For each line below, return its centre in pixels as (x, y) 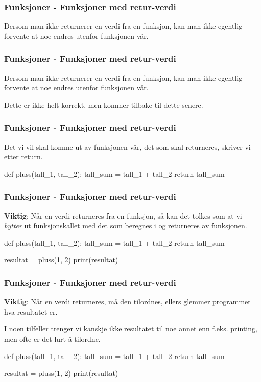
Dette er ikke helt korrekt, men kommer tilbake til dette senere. (104, 104)
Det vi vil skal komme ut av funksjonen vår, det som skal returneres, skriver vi (127, 146)
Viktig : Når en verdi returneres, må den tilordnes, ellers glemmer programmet (127, 302)
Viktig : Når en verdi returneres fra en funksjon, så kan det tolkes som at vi (123, 215)
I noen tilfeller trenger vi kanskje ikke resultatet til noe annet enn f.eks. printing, (131, 329)
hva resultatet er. (31, 311)
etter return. (23, 157)
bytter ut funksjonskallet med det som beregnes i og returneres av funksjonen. (126, 225)
